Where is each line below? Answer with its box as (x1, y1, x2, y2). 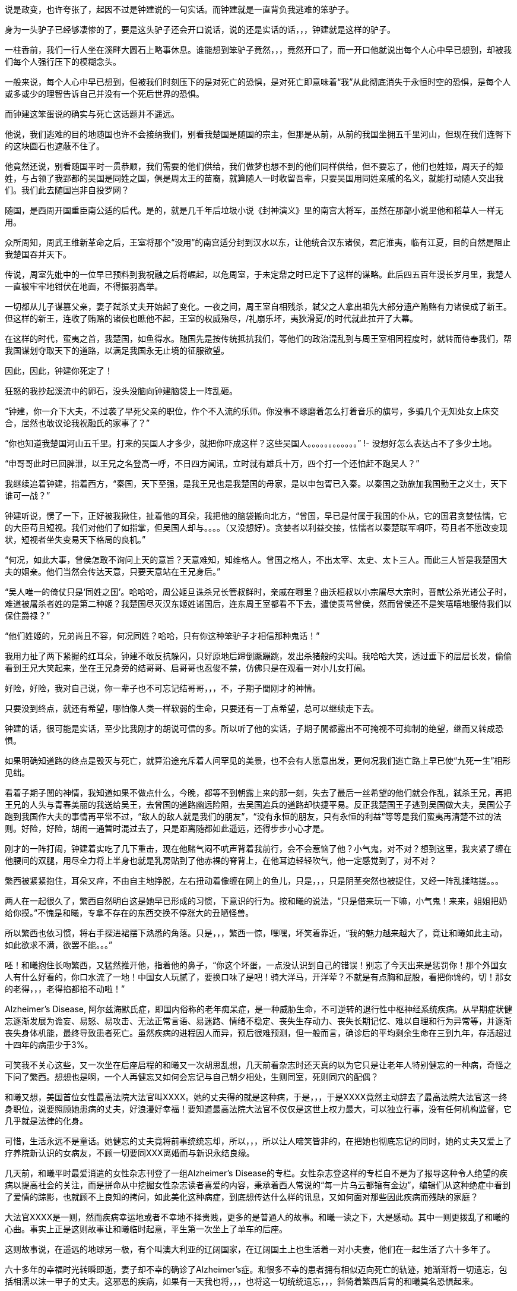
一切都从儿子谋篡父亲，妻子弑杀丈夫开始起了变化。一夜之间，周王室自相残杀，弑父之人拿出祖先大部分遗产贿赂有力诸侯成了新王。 (5, 301, 512, 311)
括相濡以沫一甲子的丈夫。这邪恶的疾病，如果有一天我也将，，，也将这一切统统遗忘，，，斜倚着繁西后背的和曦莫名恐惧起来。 (5, 1276, 478, 1286)
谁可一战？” (5, 490, 50, 500)
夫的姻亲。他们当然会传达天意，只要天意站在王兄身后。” (5, 566, 221, 577)
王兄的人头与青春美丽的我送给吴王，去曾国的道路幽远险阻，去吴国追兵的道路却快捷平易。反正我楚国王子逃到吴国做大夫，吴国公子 (5, 799, 512, 810)
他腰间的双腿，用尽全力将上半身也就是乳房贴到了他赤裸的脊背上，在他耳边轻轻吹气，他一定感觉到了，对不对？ (5, 855, 437, 865)
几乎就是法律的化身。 (5, 1116, 88, 1126)
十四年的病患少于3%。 (5, 1040, 93, 1050)
